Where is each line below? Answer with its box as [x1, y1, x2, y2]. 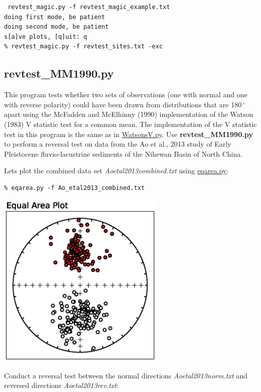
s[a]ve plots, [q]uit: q [4, 33, 87, 40]
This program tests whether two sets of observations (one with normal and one [4, 89, 247, 100]
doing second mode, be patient [4, 23, 109, 31]
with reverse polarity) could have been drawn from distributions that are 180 [4, 99, 242, 109]
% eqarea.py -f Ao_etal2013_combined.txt [4, 184, 145, 191]
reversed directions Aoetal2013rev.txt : [4, 380, 119, 390]
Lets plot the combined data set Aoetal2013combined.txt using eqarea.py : [4, 165, 229, 176]
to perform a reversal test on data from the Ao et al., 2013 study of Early [4, 139, 231, 149]
